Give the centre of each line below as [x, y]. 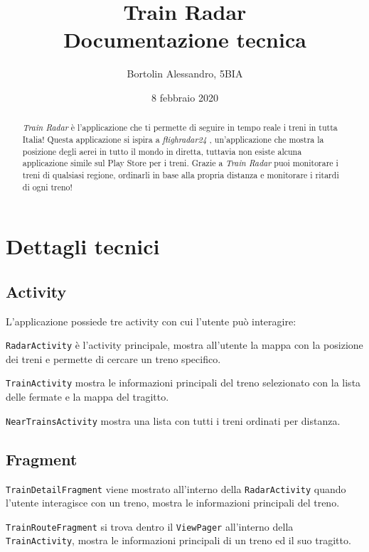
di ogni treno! [47, 186]
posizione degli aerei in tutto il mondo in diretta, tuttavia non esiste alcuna [162, 151]
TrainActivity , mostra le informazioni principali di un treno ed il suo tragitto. [178, 540]
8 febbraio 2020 [185, 97]
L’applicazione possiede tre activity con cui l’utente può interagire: [151, 321]
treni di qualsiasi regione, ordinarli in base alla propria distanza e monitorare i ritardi [181, 174]
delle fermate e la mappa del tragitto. [87, 397]
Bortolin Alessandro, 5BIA [185, 74]
